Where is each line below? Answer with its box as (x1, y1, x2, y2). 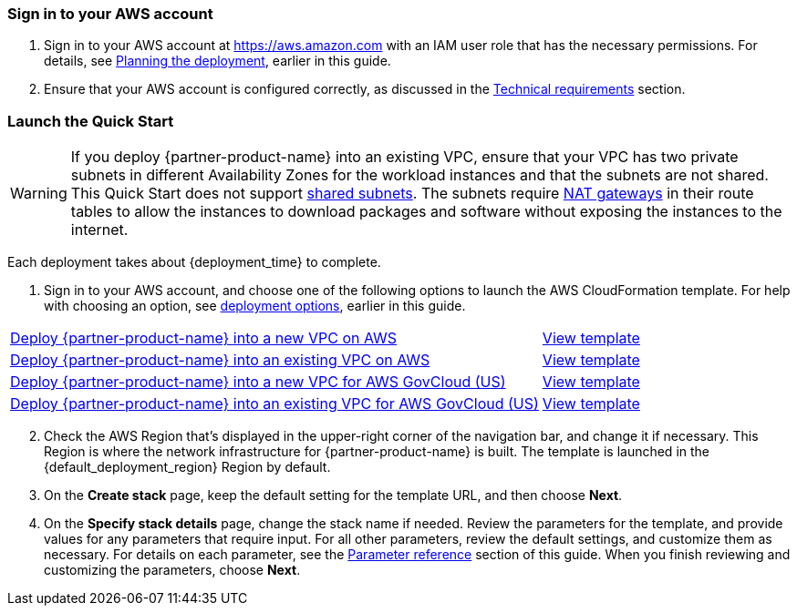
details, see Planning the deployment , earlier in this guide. (44, 53, 391, 69)
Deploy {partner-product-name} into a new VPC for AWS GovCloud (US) (10, 373, 506, 392)
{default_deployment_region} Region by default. (44, 459, 331, 475)
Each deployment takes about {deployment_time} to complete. (7, 254, 381, 271)
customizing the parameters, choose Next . (44, 562, 301, 578)
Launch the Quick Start (7, 111, 174, 130)
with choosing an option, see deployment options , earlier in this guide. (44, 298, 466, 314)
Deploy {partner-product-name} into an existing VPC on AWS (10, 351, 430, 370)
